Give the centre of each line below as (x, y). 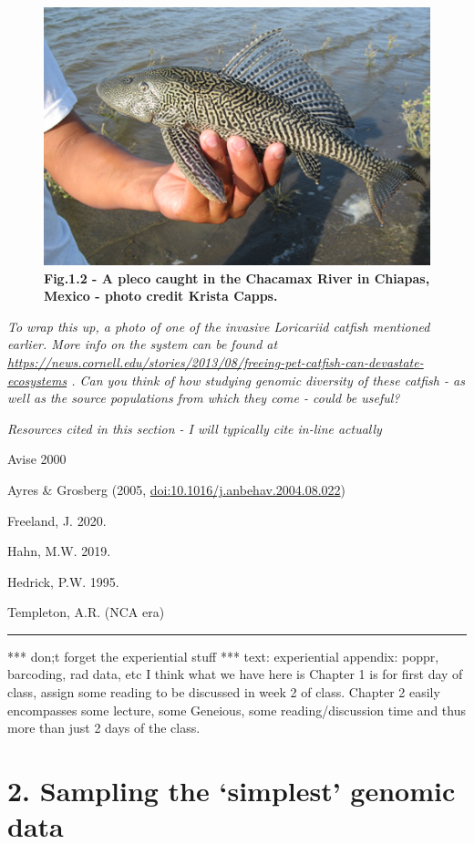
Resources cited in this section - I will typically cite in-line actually (195, 428)
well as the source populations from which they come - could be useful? (204, 398)
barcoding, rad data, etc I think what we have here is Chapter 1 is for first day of (235, 674)
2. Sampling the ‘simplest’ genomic (232, 791)
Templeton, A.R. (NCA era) (86, 612)
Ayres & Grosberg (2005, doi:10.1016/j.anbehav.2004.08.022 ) (177, 489)
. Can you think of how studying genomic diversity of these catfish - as (268, 380)
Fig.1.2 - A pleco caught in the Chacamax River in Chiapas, (237, 278)
